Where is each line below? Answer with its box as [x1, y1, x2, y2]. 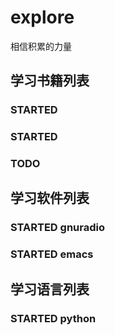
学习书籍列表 [10, 72, 90, 90]
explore [10, 6, 75, 29]
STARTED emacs [10, 247, 94, 261]
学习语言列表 [10, 281, 90, 298]
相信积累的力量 [10, 40, 72, 52]
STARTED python [10, 311, 97, 325]
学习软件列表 [10, 190, 90, 207]
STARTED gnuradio [10, 221, 105, 235]
